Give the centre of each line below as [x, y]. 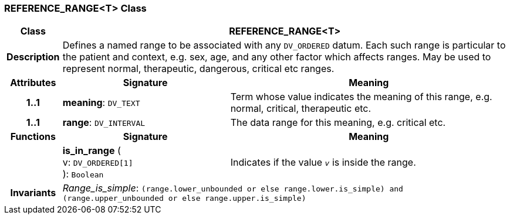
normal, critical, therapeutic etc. [301, 109]
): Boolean [83, 174]
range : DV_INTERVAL [104, 123]
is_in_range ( [92, 151]
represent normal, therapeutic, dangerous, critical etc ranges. [198, 69]
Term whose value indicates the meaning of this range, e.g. [361, 97]
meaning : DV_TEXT [101, 103]
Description [33, 57]
